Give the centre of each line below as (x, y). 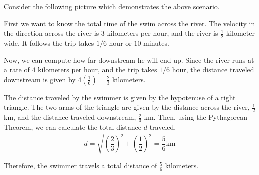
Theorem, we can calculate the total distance (73, 127)
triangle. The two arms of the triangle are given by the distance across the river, (127, 107)
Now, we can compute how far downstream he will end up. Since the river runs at (129, 60)
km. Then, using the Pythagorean (196, 117)
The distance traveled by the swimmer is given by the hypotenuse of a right (120, 97)
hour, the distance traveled (213, 70)
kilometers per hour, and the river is (163, 33)
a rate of (17, 70)
